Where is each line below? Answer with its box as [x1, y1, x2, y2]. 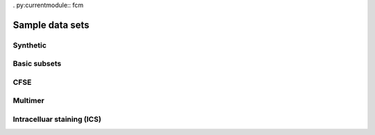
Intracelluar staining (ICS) [12, 115, 102, 125]
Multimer [12, 96, 44, 106]
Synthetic [12, 40, 47, 50]
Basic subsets [12, 59, 62, 69]
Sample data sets [12, 19, 90, 31]
